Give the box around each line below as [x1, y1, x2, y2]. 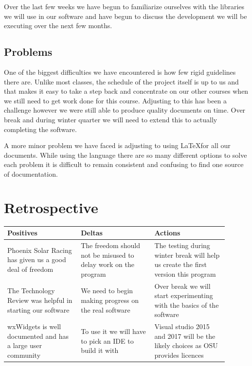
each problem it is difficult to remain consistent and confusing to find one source [4, 159, 244, 169]
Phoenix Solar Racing [7, 245, 72, 255]
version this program [154, 268, 216, 279]
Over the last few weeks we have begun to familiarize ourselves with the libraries [4, 1, 245, 11]
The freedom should [81, 240, 141, 250]
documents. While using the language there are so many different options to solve [4, 150, 247, 160]
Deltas [81, 228, 103, 238]
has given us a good [7, 254, 66, 265]
